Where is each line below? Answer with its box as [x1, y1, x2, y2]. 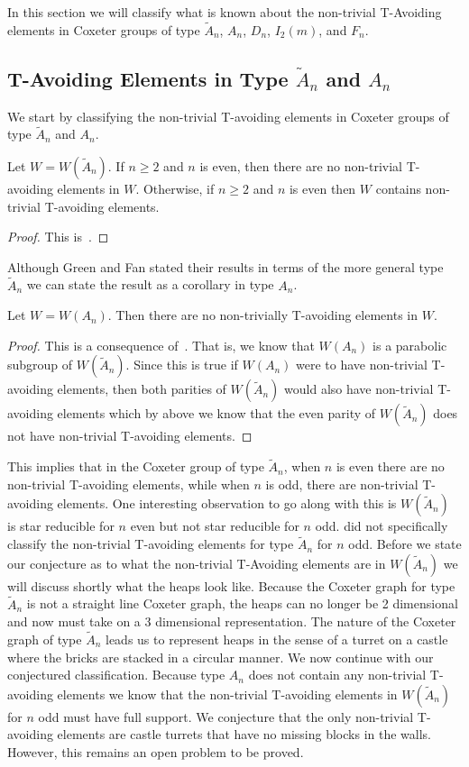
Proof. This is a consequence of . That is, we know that [7, 335, 315, 354]
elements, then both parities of [57, 379, 226, 398]
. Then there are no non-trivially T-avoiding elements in [107, 306, 418, 324]
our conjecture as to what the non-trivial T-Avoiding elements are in [7, 553, 386, 572]
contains [375, 179, 421, 198]
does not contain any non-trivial [248, 665, 427, 684]
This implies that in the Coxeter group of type [7, 457, 264, 476]
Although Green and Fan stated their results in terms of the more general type [7, 257, 444, 276]
